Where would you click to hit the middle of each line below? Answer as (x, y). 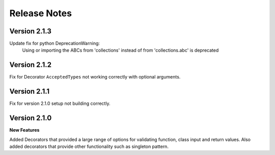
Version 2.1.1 (30, 91)
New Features (24, 130)
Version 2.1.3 (31, 31)
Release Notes (41, 13)
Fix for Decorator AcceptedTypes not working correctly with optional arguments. (95, 77)
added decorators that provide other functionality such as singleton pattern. (89, 146)
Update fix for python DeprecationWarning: (55, 44)
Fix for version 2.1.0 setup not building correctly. (60, 103)
